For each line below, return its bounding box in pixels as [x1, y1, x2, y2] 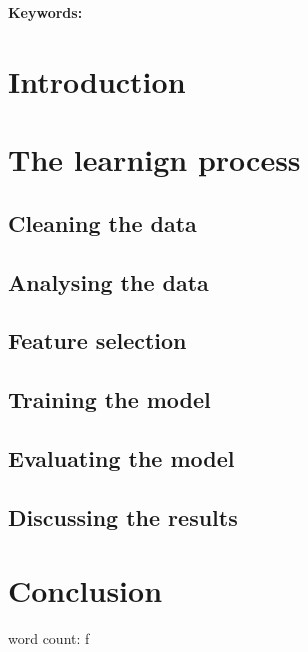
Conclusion [8, 570, 163, 611]
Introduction [8, 60, 186, 101]
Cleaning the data [8, 207, 197, 238]
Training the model [8, 384, 211, 415]
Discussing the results [8, 501, 238, 532]
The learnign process [8, 139, 301, 180]
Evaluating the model [8, 442, 235, 473]
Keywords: [8, 2, 83, 22]
